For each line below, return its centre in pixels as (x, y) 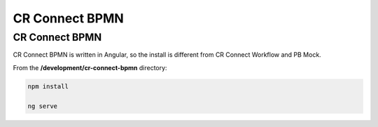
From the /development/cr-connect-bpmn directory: (90, 67)
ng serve (43, 106)
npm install (48, 86)
